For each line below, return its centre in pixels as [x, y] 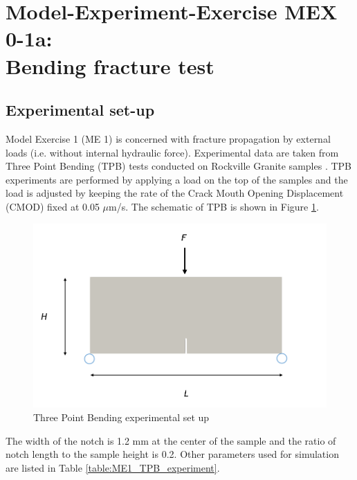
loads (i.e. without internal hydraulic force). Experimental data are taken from [172, 152]
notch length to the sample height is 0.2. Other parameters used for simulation [172, 454]
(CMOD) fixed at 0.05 [53, 206]
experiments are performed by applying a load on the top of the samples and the [177, 179]
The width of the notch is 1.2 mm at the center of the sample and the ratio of [171, 440]
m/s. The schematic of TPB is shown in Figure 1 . [214, 206]
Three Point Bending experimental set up [121, 417]
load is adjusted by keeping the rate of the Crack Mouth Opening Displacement [175, 193]
